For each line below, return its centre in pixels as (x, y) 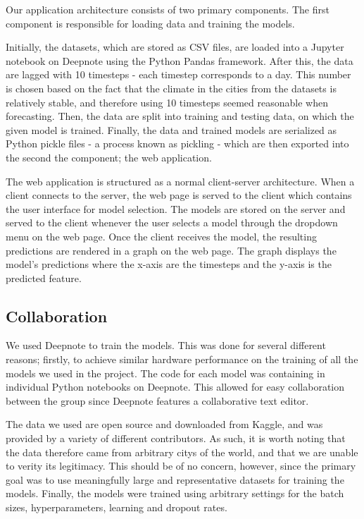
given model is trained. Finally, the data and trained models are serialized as (171, 129)
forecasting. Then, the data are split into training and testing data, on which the (180, 116)
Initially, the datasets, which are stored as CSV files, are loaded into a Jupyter (175, 47)
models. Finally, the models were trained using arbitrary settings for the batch (175, 493)
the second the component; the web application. (109, 157)
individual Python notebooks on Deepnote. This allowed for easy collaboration (175, 387)
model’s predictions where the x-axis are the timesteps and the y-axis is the (169, 264)
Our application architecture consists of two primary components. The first (168, 9)
